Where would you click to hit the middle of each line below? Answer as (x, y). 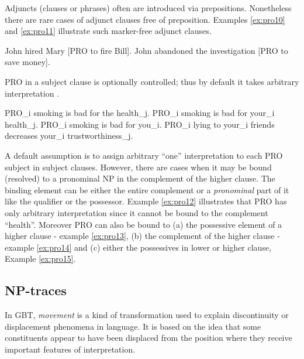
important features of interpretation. (70, 349)
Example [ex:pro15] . (40, 259)
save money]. (27, 62)
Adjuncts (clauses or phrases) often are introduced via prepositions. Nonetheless (148, 8)
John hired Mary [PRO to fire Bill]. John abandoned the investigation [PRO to (146, 50)
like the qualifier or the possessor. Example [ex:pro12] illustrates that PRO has (146, 201)
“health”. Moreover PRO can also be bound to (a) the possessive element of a (144, 224)
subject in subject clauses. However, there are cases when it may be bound (138, 167)
